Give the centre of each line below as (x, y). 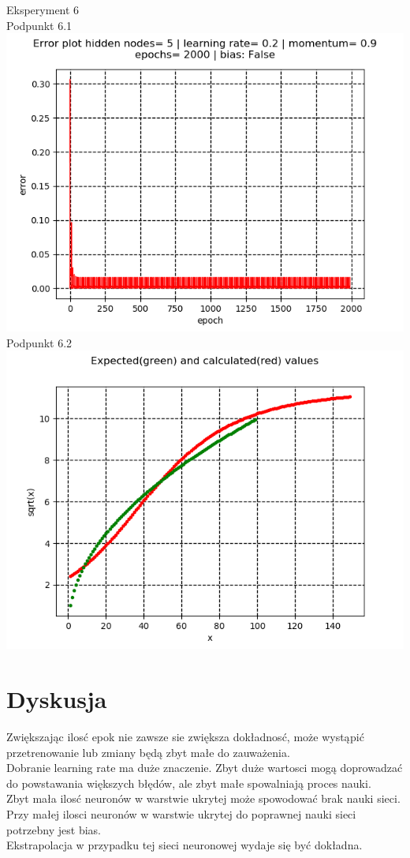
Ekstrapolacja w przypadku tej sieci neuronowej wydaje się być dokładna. (184, 845)
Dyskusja (57, 699)
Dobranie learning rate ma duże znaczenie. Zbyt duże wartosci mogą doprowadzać (205, 768)
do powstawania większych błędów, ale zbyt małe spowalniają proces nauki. (189, 783)
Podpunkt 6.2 (39, 342)
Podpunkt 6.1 (39, 25)
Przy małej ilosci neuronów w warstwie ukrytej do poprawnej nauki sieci (181, 814)
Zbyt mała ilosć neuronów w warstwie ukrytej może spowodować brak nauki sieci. (203, 798)
